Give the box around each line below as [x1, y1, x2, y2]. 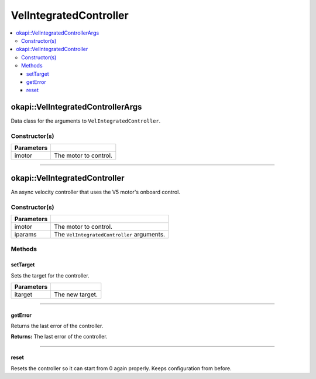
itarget [14, 290, 33, 299]
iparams [14, 230, 37, 238]
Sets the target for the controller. [11, 272, 90, 279]
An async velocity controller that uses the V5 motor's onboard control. [11, 188, 181, 195]
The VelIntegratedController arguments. [54, 230, 166, 238]
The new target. [54, 290, 98, 299]
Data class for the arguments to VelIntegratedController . [11, 117, 161, 124]
